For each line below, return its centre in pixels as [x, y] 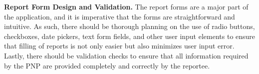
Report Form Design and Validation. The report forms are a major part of [126, 6]
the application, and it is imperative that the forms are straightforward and [120, 16]
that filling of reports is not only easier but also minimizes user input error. [119, 46]
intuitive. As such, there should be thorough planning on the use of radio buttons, [129, 26]
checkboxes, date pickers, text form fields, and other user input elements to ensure [130, 36]
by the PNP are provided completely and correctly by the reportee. [107, 65]
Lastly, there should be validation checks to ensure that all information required [126, 55]
